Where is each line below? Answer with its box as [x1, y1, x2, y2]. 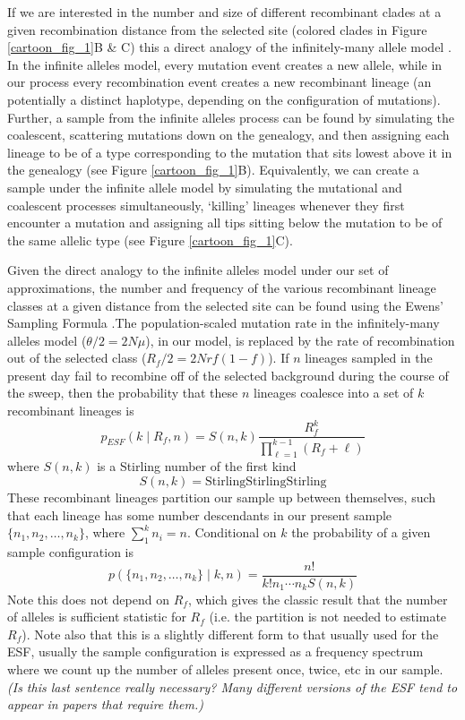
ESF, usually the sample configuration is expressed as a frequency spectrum [7, 642, 424, 661]
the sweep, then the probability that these [7, 383, 238, 402]
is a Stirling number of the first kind [97, 457, 297, 476]
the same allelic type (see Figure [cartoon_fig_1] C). [7, 230, 293, 249]
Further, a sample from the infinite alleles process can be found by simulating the [7, 107, 454, 126]
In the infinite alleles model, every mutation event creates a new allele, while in [7, 55, 443, 73]
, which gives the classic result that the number [187, 589, 448, 608]
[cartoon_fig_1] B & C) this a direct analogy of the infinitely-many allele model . [7, 38, 452, 56]
